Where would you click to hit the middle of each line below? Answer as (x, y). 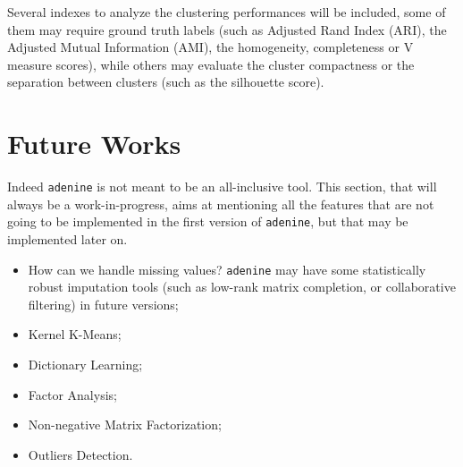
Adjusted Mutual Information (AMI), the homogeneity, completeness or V (210, 47)
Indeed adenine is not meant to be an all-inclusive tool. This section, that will (222, 187)
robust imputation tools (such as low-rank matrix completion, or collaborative (242, 287)
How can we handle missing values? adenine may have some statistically (227, 269)
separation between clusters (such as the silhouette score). (166, 82)
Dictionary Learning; (85, 365)
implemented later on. (67, 239)
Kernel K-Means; (75, 334)
